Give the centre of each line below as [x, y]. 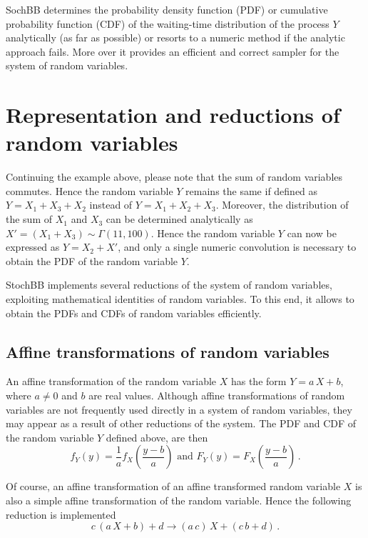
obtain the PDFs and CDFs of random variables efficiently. [134, 313]
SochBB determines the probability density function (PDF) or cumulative [167, 9]
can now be [312, 233]
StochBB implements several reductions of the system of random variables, [169, 285]
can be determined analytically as [179, 219]
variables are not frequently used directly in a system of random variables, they [179, 409]
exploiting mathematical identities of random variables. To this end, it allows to [180, 299]
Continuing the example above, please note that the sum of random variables [174, 177]
